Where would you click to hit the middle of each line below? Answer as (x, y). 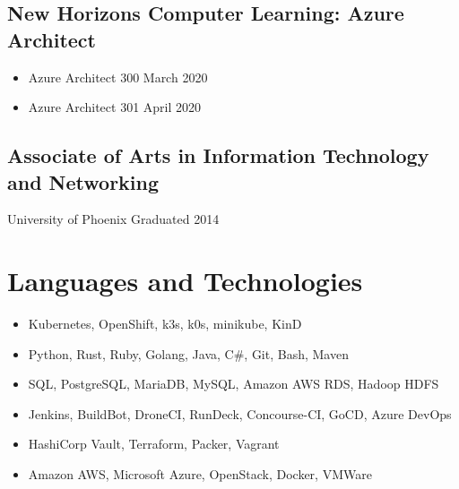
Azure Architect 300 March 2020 (118, 77)
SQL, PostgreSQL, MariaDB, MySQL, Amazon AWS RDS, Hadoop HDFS (234, 384)
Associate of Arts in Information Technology (218, 155)
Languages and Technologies (185, 281)
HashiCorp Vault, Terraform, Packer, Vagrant (154, 444)
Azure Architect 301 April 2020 (115, 107)
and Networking (83, 181)
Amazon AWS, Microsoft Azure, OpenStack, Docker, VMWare (200, 474)
